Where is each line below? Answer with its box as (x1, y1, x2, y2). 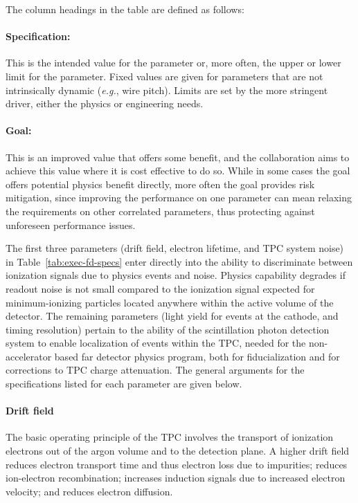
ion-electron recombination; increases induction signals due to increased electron (6, 470, 346, 485)
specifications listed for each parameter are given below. (6, 376, 242, 391)
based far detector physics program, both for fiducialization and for (54, 349, 340, 363)
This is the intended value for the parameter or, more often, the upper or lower (6, 55, 341, 70)
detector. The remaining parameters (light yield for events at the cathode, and (6, 309, 339, 323)
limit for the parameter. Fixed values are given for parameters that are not (6, 68, 323, 83)
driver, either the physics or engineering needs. (6, 96, 204, 111)
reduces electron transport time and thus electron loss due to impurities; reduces (6, 457, 348, 471)
